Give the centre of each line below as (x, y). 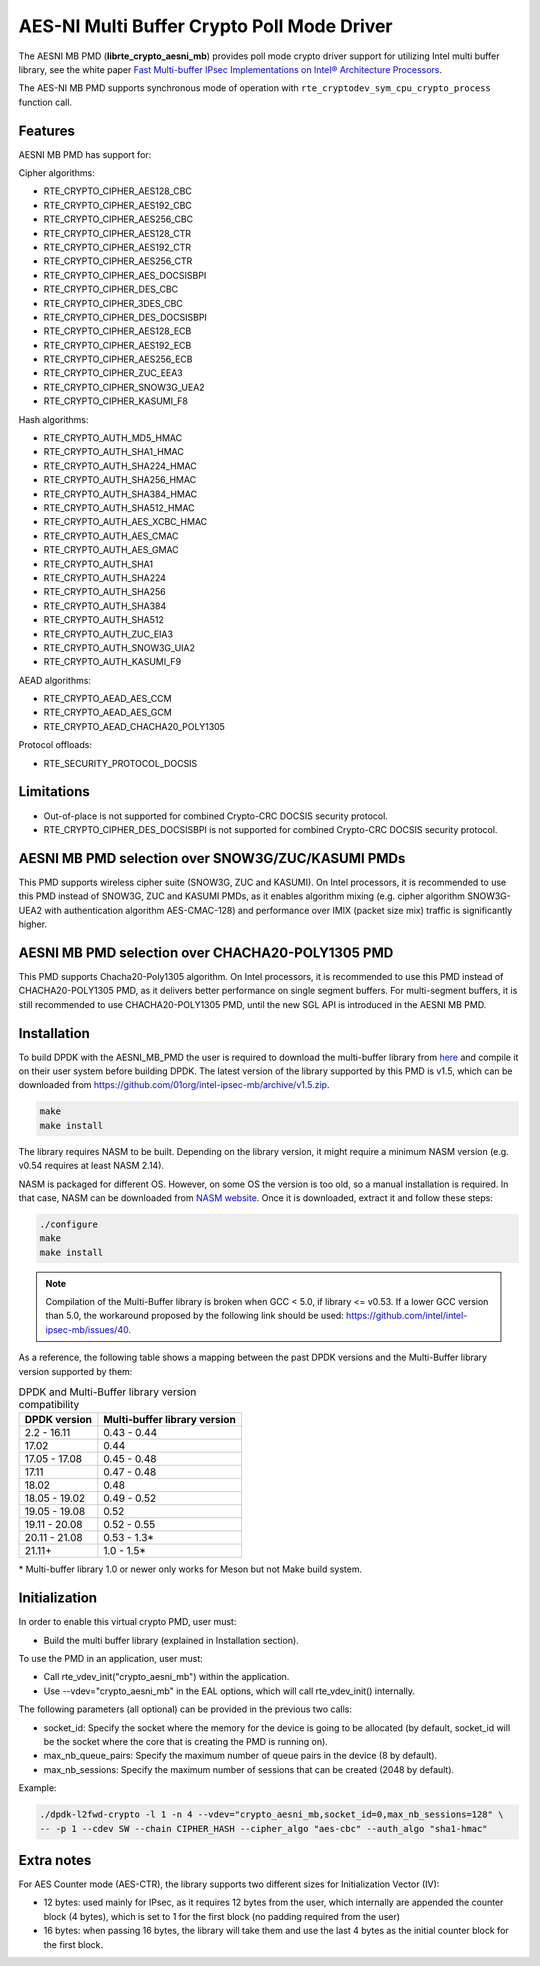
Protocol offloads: (55, 745)
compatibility (49, 1405)
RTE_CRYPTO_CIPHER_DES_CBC (111, 289)
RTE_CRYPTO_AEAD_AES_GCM (107, 712)
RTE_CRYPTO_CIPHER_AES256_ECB (118, 359)
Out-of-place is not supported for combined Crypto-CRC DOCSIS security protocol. (216, 816)
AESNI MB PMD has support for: (85, 154)
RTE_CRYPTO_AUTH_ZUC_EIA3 (108, 634)
